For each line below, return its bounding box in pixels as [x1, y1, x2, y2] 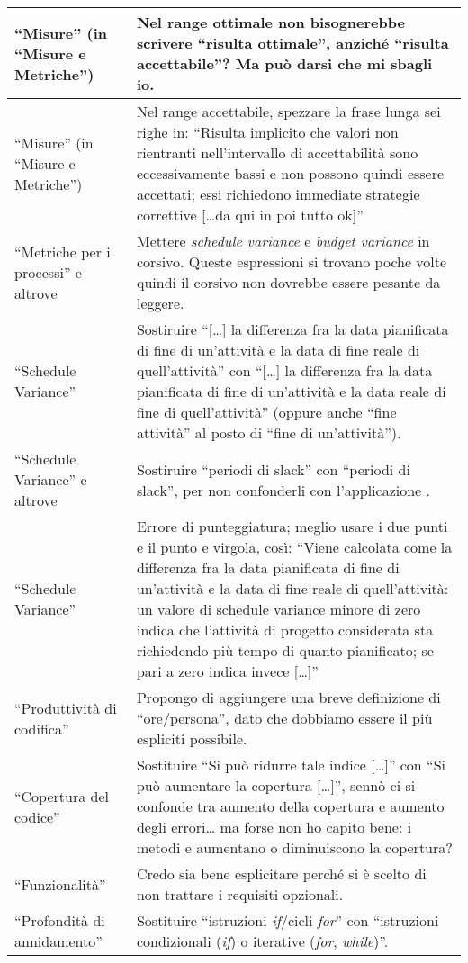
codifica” [14, 717, 69, 739]
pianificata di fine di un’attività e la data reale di [136, 381, 446, 401]
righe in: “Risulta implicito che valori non [136, 121, 399, 142]
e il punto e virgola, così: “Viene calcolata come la [136, 536, 453, 557]
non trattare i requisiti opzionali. [136, 884, 344, 904]
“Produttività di [14, 697, 117, 718]
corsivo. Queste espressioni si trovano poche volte [136, 251, 447, 272]
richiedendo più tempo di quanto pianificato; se [136, 640, 434, 661]
